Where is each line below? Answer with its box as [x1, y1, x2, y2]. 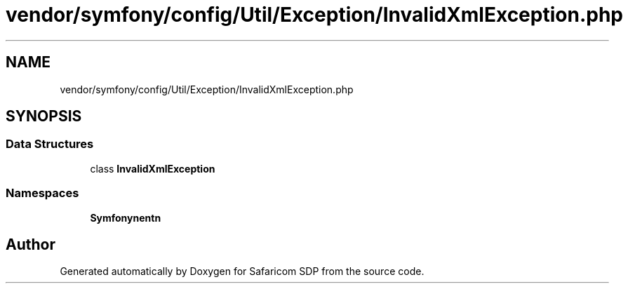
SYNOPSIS [6, 107, 82, 126]
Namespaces [6, 186, 79, 201]
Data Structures [6, 137, 94, 152]
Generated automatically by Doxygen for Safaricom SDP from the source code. [60, 265, 425, 278]
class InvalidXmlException [90, 162, 215, 175]
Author [6, 235, 55, 253]
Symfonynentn [90, 211, 161, 224]
